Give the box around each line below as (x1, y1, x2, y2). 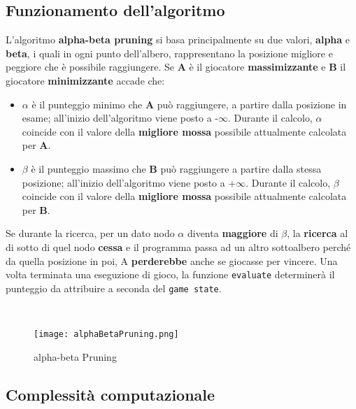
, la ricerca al (287, 226, 348, 241)
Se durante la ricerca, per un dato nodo (6, 226, 175, 241)
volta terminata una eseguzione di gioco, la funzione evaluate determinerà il (6, 267, 335, 282)
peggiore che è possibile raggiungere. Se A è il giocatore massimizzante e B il (6, 59, 346, 74)
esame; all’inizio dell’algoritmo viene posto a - (22, 110, 218, 125)
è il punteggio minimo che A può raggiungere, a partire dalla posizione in (31, 96, 347, 111)
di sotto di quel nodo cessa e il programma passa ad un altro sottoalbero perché (6, 239, 351, 254)
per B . (22, 202, 50, 217)
